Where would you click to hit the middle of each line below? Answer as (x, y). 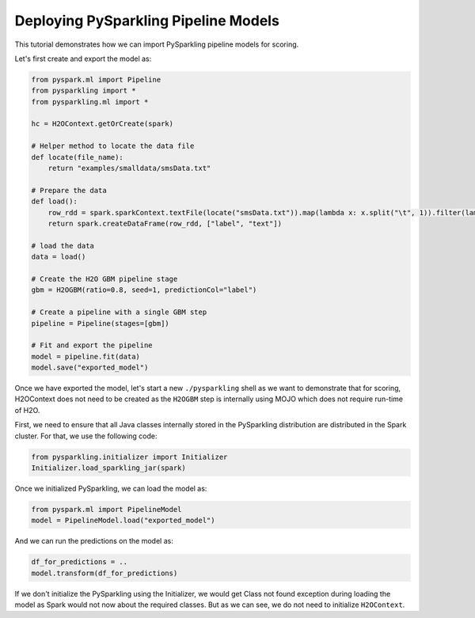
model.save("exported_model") (90, 368)
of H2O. (27, 410)
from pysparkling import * (84, 91)
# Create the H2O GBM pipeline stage (104, 279)
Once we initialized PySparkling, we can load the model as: (111, 488)
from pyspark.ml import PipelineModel (106, 509)
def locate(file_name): (78, 157)
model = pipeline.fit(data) (85, 356)
